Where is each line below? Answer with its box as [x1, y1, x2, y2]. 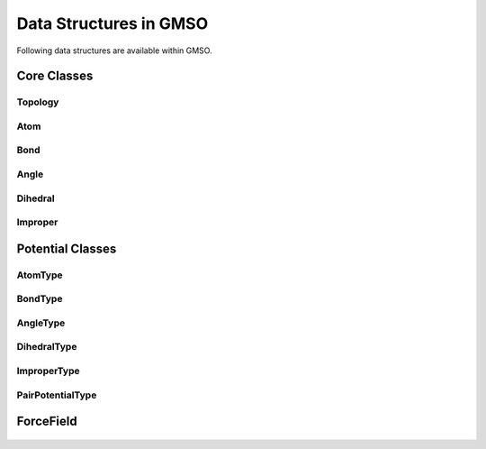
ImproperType [16, 364, 80, 377]
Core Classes [16, 69, 94, 84]
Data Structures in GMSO [16, 14, 209, 33]
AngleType [16, 316, 66, 329]
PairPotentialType [16, 389, 97, 401]
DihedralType [16, 341, 77, 353]
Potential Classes [16, 241, 117, 256]
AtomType [16, 269, 63, 281]
